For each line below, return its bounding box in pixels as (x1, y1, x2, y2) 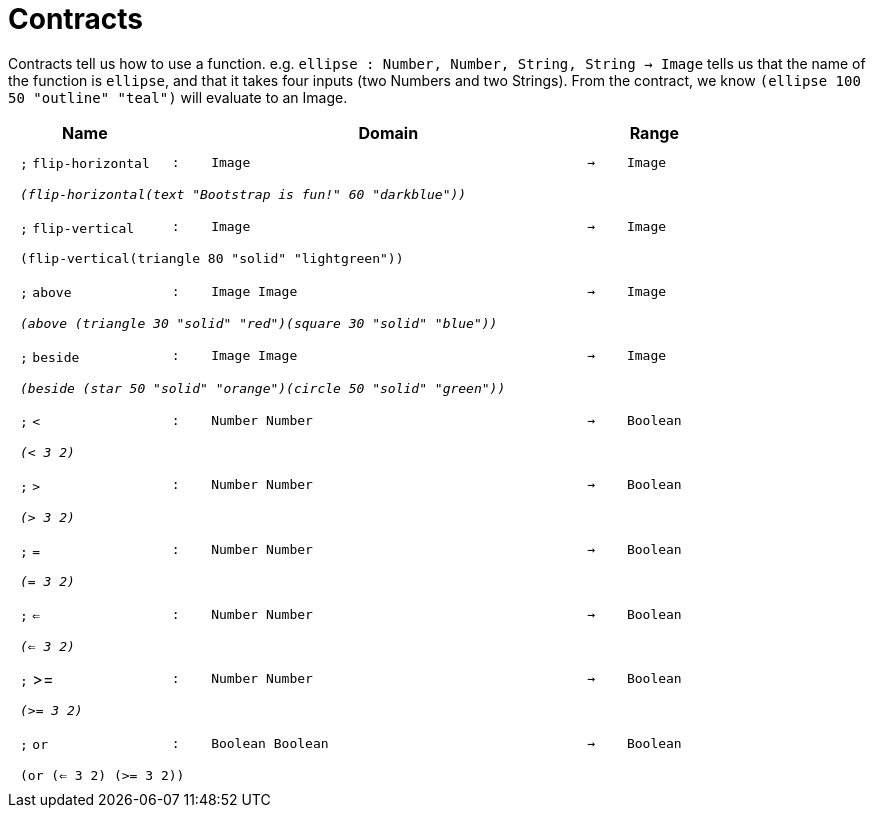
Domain (358, 122, 419, 143)
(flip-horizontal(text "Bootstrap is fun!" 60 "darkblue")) (20, 186, 467, 202)
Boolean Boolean (211, 735, 329, 751)
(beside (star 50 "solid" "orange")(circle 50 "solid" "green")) (20, 380, 506, 396)
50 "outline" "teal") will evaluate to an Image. (8, 88, 348, 106)
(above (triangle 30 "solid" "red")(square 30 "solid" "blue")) (20, 316, 498, 332)
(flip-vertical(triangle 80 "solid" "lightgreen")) (20, 251, 404, 267)
